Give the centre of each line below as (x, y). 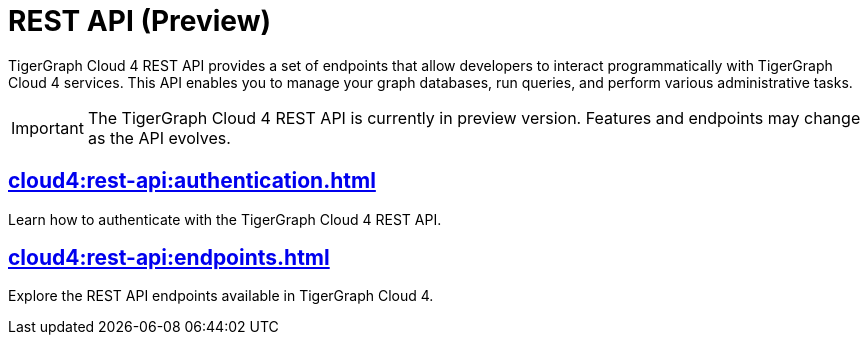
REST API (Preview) (140, 21)
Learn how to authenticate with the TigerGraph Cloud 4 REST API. (225, 219)
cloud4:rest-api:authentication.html (192, 181)
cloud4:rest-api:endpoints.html (169, 258)
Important (47, 127)
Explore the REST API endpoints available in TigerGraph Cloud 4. (221, 296)
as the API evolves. (159, 137)
